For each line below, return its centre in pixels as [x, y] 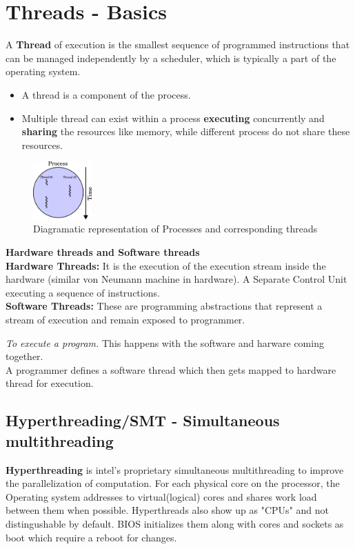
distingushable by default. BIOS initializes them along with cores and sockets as [175, 523]
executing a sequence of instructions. [83, 292]
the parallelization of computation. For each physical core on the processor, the [173, 483]
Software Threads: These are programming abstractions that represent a [164, 306]
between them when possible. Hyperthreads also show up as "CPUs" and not [167, 510]
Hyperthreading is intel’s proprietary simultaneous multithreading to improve [175, 469]
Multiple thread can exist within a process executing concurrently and [173, 118]
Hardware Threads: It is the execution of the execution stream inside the [166, 265]
